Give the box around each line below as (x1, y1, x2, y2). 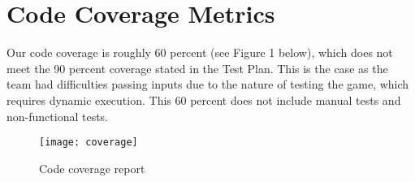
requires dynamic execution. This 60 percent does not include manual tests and (6, 91, 401, 108)
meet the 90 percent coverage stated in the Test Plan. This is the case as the (6, 59, 388, 76)
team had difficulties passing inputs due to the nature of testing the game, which (6, 76, 409, 93)
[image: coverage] (39, 136, 138, 149)
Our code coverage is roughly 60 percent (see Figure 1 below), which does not (6, 44, 393, 61)
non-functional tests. (6, 107, 109, 124)
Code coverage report (39, 159, 145, 176)
